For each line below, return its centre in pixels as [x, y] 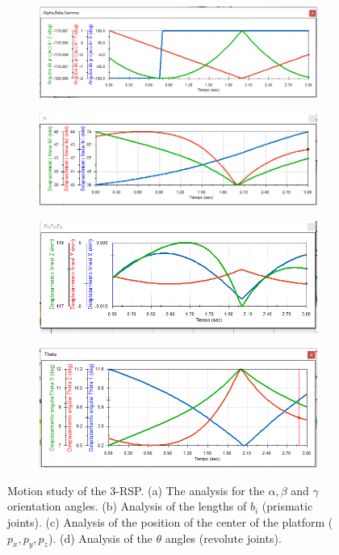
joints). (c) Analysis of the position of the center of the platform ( [170, 522]
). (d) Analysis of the [100, 538]
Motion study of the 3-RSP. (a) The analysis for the [136, 490]
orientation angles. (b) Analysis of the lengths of [127, 506]
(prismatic [287, 506]
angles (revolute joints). [223, 538]
